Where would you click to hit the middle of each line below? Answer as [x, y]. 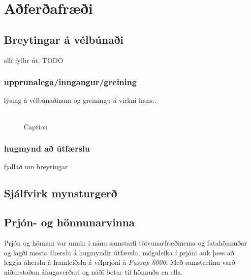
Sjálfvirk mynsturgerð [61, 193]
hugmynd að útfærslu [47, 148]
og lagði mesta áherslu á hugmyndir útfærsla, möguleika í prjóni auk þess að [119, 252]
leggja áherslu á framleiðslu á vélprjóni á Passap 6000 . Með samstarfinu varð [120, 262]
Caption [36, 126]
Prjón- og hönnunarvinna [69, 222]
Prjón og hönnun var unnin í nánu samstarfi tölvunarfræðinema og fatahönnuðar [125, 242]
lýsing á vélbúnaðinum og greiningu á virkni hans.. [80, 100]
